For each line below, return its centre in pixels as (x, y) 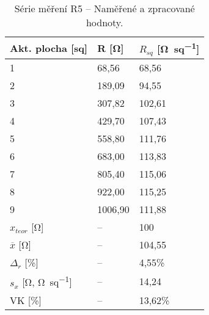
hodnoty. (105, 22)
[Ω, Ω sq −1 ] (47, 281)
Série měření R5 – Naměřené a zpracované (105, 8)
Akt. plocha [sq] (49, 48)
